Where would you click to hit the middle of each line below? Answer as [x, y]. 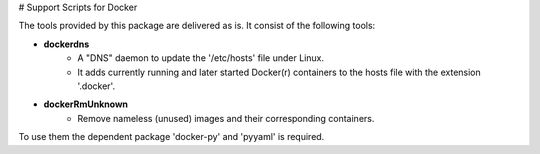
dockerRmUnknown [86, 104]
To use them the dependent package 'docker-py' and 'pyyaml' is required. [171, 137]
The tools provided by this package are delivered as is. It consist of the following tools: [197, 26]
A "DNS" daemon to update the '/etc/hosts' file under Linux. [201, 58]
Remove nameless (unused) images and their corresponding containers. [226, 118]
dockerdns [66, 44]
